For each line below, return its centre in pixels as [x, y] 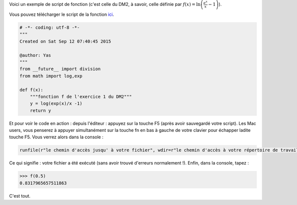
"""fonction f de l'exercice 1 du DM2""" [81, 97]
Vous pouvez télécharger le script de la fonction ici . [62, 14]
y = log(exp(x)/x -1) [56, 103]
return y [41, 110]
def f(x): [31, 90]
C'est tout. [20, 196]
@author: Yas [35, 55]
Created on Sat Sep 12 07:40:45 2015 [65, 41]
